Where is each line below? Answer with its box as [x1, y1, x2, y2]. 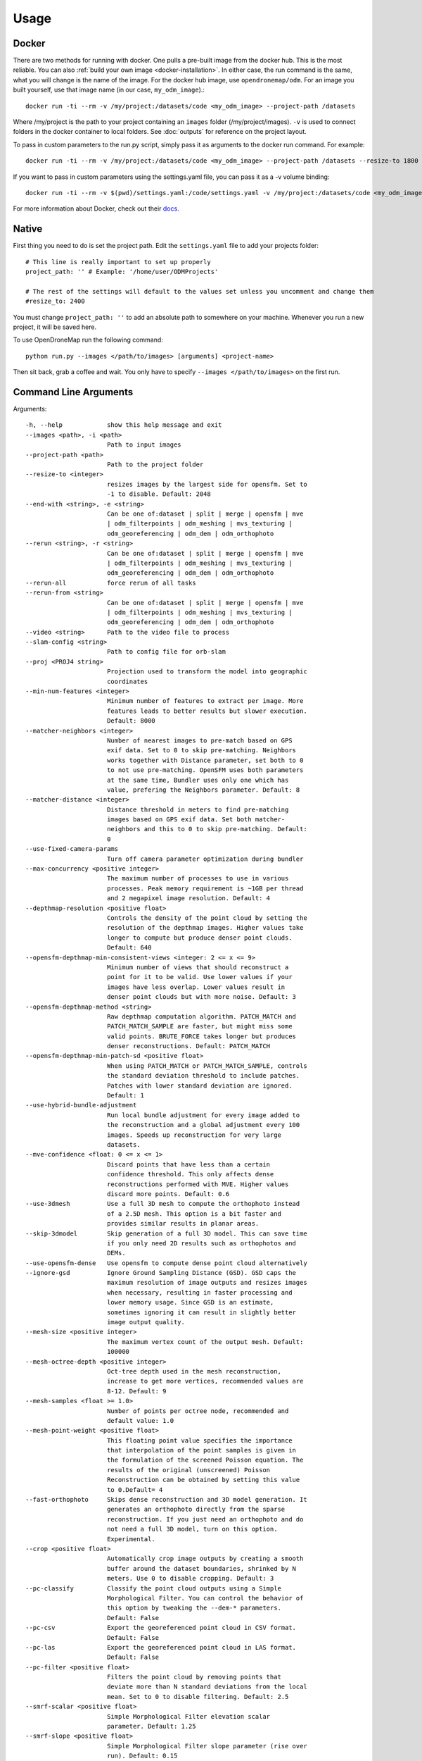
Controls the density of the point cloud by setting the [106, 914, 307, 922]
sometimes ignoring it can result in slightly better [106, 1308, 297, 1317]
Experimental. [106, 1535, 156, 1543]
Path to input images [106, 441, 182, 449]
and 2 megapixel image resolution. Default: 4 [106, 895, 271, 902]
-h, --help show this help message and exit [25, 421, 222, 429]
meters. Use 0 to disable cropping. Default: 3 [106, 1574, 274, 1583]
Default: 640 [106, 944, 152, 952]
